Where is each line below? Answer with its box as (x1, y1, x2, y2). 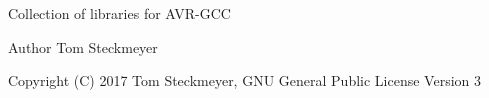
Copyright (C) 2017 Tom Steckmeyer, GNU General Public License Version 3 (8, 70, 481, 91)
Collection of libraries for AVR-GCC (8, 3, 231, 23)
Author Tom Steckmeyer (8, 36, 158, 57)
